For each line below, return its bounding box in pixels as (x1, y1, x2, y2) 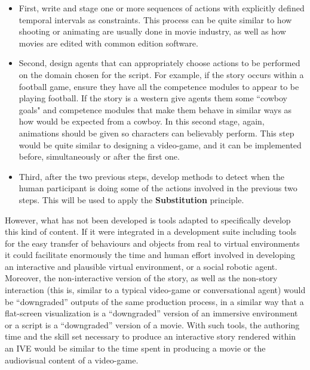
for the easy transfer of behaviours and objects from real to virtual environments (5, 237, 300, 249)
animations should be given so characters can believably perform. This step (19, 126, 294, 139)
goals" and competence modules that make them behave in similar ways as (19, 103, 292, 116)
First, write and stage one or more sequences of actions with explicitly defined (19, 2, 305, 14)
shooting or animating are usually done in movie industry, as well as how (19, 25, 286, 38)
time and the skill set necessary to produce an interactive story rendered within (5, 330, 296, 343)
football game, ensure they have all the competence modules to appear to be (19, 80, 299, 92)
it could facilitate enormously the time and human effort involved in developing (5, 248, 295, 261)
